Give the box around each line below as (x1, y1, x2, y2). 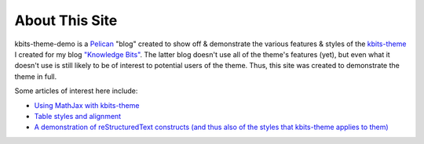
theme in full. (14, 71, 57, 81)
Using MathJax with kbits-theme (34, 100, 140, 110)
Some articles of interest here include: (14, 86, 138, 95)
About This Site (14, 12, 118, 29)
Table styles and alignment (34, 111, 122, 121)
